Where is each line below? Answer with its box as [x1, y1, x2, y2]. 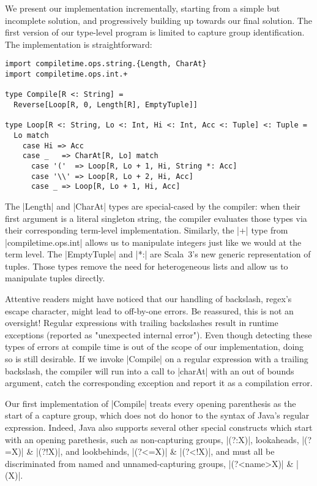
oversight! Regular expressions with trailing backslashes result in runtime [5, 316, 278, 329]
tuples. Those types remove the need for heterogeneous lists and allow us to [5, 259, 288, 272]
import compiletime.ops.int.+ [5, 70, 128, 79]
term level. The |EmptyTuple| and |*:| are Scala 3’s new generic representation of [5, 248, 311, 260]
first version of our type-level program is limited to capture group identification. [5, 26, 305, 39]
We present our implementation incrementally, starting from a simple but [5, 2, 280, 14]
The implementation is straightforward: [5, 37, 152, 50]
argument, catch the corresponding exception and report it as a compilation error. [5, 376, 313, 389]
